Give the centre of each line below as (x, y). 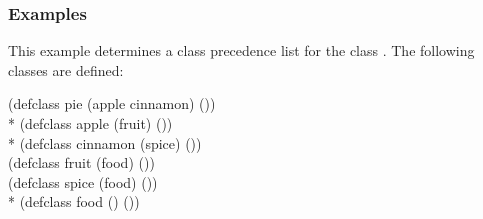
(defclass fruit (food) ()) (81, 162)
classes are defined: (66, 69)
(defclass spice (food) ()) (83, 181)
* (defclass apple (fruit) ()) (90, 123)
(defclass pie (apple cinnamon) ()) (112, 103)
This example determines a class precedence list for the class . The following (241, 50)
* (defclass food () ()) (74, 201)
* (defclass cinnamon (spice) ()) (105, 142)
